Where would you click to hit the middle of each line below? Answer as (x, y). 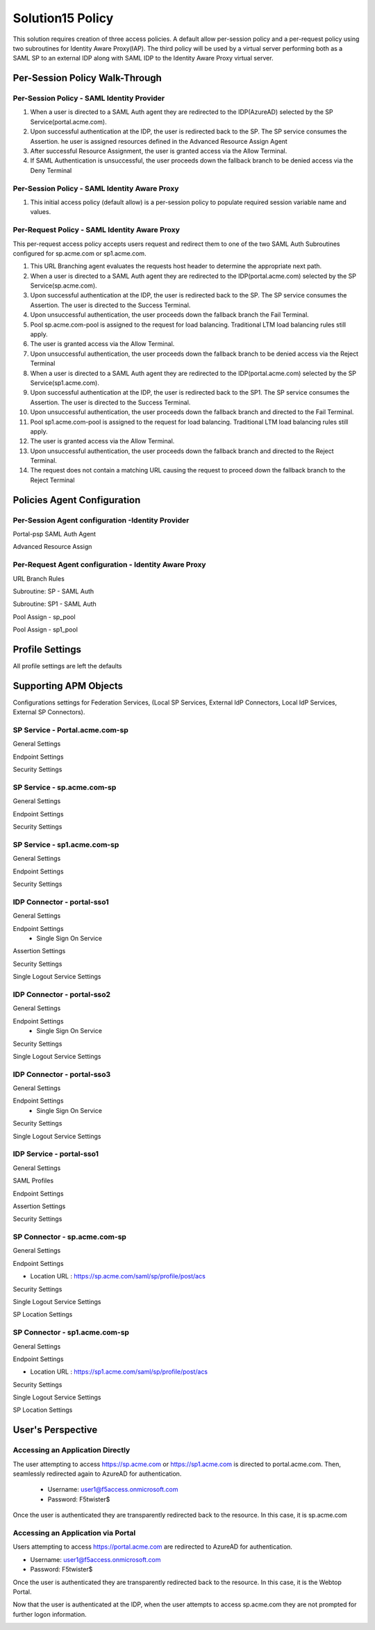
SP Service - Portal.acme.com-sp (70, 730)
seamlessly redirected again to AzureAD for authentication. (97, 1474)
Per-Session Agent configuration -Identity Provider (101, 520)
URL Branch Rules (39, 578)
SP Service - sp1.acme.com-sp (66, 844)
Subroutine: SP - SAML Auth (53, 591)
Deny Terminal (51, 170)
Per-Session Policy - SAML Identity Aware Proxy (96, 188)
